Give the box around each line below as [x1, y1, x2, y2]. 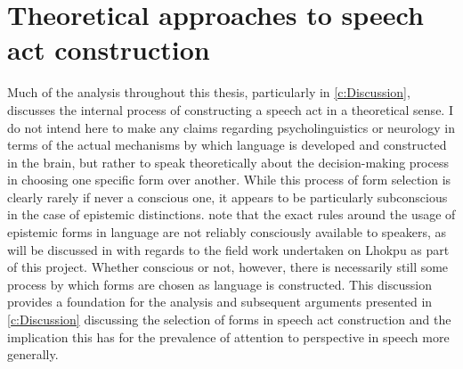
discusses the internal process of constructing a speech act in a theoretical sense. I [7, 100, 453, 119]
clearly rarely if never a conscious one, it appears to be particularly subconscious [7, 187, 448, 206]
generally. [7, 345, 59, 364]
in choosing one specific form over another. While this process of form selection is [7, 170, 451, 189]
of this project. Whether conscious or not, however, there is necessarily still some [7, 258, 449, 276]
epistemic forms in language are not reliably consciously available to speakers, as [7, 223, 446, 242]
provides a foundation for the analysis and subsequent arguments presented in [7, 292, 433, 311]
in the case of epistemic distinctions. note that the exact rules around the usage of [7, 205, 456, 224]
